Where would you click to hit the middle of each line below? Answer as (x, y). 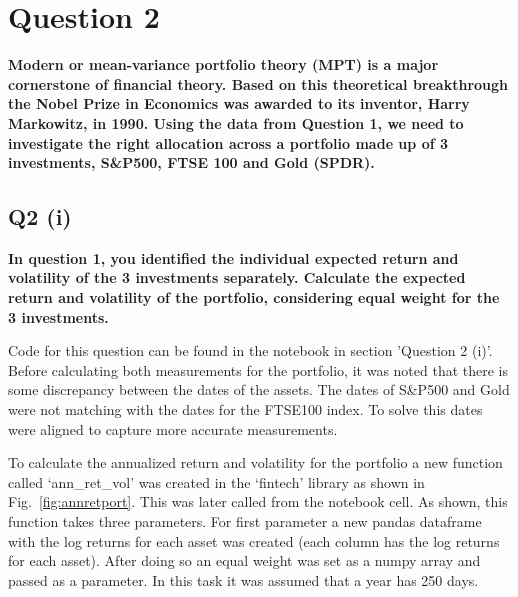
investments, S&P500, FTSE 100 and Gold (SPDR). (191, 162)
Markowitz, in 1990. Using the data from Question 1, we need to (236, 122)
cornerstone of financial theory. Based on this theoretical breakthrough (258, 83)
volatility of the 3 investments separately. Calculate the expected (237, 277)
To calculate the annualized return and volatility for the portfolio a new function (255, 462)
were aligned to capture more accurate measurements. (173, 428)
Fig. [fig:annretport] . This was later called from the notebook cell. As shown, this (258, 501)
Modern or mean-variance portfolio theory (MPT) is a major (223, 64)
